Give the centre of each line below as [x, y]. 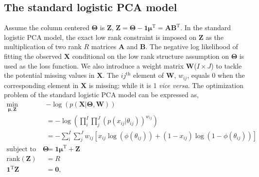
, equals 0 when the [216, 75]
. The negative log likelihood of [192, 46]
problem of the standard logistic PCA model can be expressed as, [101, 95]
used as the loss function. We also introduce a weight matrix [94, 65]
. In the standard [206, 27]
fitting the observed [33, 56]
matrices [104, 46]
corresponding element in [41, 85]
